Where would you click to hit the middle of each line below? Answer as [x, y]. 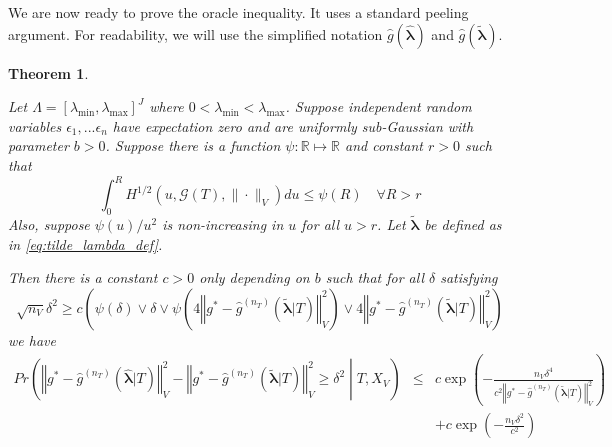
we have [32, 339]
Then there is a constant [83, 277]
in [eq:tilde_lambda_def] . [85, 243]
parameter [38, 145]
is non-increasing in [223, 224]
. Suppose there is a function [193, 145]
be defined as [463, 224]
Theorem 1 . [48, 72]
